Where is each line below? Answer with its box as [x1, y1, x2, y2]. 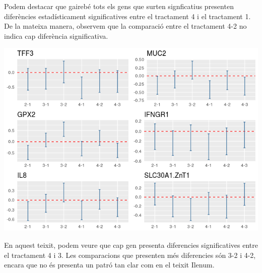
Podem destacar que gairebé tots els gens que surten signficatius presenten [4, 1, 234, 11]
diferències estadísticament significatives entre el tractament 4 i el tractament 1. [4, 11, 251, 21]
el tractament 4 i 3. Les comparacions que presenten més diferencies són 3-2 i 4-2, [4, 249, 256, 260]
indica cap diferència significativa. [4, 30, 108, 41]
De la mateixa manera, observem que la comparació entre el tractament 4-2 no [4, 21, 247, 31]
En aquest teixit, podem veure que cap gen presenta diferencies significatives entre [4, 239, 258, 250]
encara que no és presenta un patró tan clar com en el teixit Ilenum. [4, 259, 215, 270]
